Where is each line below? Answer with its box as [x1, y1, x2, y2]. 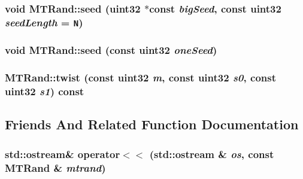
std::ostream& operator [5, 146, 120, 161]
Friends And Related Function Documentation [5, 115, 299, 134]
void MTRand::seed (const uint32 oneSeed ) [5, 43, 217, 57]
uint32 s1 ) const [5, 84, 84, 99]
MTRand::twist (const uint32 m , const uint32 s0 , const [5, 70, 276, 85]
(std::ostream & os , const [149, 146, 274, 161]
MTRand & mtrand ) [5, 160, 106, 175]
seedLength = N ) [5, 14, 83, 29]
